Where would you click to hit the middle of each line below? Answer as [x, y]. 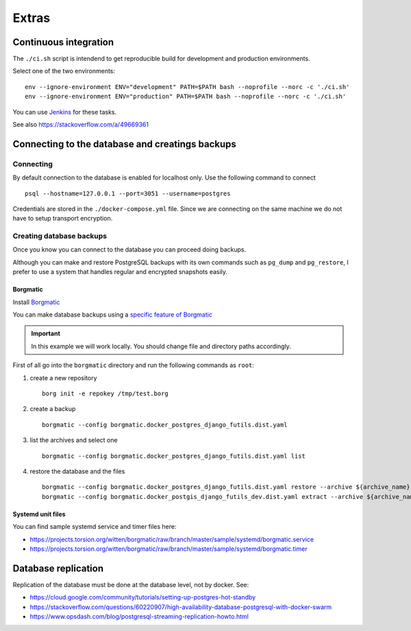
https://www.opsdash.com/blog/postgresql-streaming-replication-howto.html [139, 616]
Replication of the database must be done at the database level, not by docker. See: [131, 584]
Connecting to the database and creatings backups [124, 144]
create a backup [53, 409]
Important [46, 334]
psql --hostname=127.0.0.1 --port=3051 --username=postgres [128, 193]
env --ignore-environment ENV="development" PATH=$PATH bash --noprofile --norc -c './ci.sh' [187, 87]
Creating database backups [60, 236]
